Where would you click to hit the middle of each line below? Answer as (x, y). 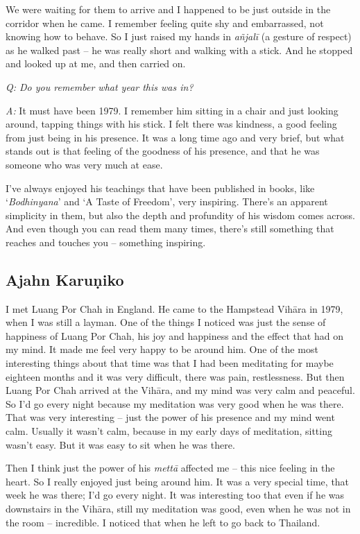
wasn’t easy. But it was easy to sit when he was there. (120, 444)
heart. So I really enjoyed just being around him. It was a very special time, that (178, 481)
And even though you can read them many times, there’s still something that (170, 229)
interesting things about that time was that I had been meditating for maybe (170, 363)
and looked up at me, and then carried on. (96, 63)
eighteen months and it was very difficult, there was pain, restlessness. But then (175, 376)
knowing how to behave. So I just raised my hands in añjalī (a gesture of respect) (179, 36)
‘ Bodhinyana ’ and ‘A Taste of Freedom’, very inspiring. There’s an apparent (167, 201)
